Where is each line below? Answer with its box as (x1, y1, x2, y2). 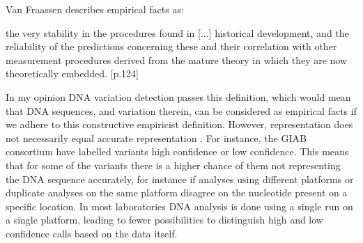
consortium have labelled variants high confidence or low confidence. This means (6, 144, 349, 159)
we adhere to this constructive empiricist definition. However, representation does (6, 117, 353, 132)
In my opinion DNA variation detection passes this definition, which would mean (6, 89, 351, 104)
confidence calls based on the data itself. (6, 226, 178, 240)
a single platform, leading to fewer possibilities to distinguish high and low (6, 212, 323, 227)
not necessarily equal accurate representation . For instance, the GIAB (6, 130, 307, 145)
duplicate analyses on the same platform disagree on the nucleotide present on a (6, 185, 348, 200)
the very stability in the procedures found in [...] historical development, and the (6, 25, 349, 40)
